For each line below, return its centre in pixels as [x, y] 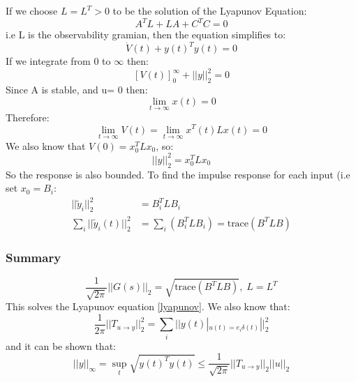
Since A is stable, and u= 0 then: [77, 90]
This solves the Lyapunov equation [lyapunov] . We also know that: [148, 306]
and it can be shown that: [61, 345]
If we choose [32, 10]
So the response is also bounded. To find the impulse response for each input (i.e [178, 174]
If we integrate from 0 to [58, 61]
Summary [34, 257]
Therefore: [28, 117]
